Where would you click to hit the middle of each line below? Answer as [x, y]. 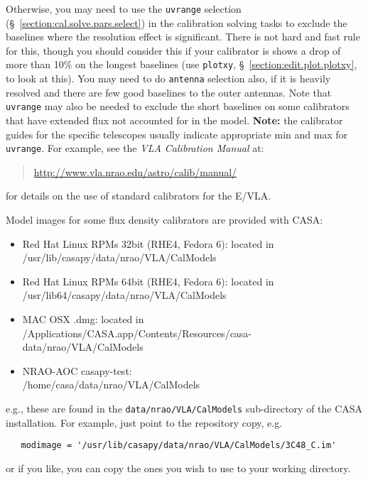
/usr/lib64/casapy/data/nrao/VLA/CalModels [124, 295]
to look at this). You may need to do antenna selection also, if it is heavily [168, 78]
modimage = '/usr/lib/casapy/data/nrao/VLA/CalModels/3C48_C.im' [179, 446]
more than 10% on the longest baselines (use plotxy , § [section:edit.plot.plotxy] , [182, 64]
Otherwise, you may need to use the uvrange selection [124, 9]
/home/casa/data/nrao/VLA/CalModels [111, 384]
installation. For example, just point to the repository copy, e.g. [144, 422]
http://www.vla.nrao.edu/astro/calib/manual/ [135, 171]
